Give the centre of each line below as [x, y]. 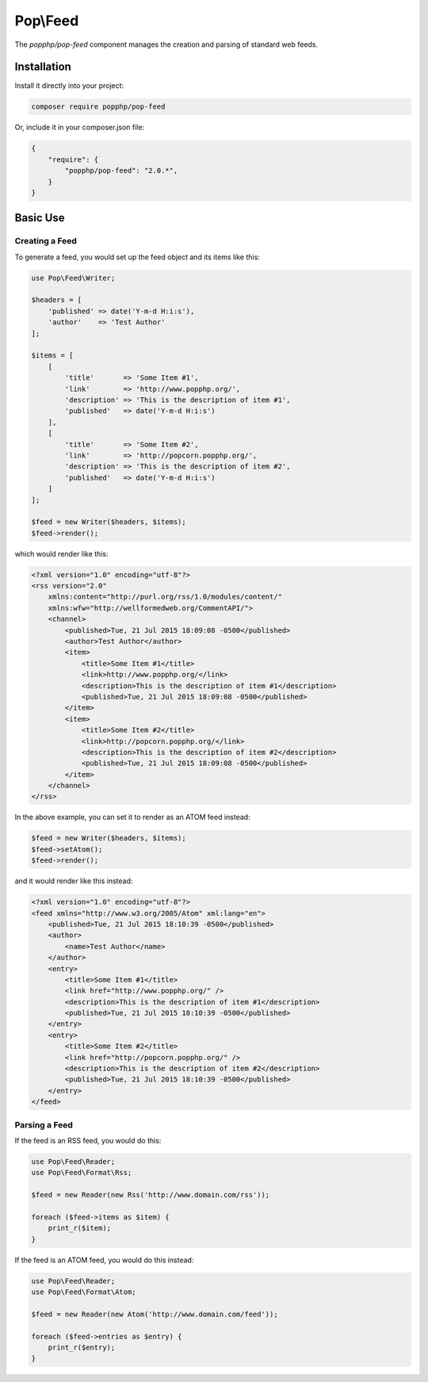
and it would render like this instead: [74, 881]
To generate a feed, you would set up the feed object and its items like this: [138, 257]
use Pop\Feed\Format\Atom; [84, 1292]
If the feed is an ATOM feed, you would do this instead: [104, 1260]
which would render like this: [61, 553]
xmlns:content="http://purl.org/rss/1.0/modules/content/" [165, 597]
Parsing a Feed [44, 1124]
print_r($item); [79, 1228]
